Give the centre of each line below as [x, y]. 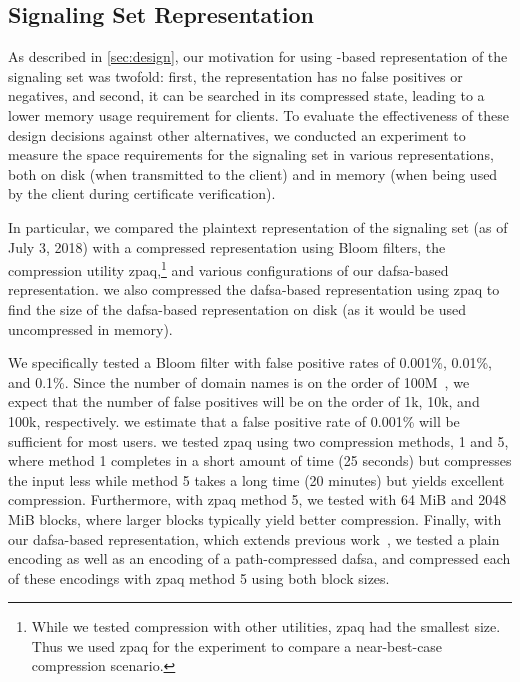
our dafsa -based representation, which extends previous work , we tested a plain [254, 538]
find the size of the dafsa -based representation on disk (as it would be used [237, 308]
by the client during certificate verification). [142, 193]
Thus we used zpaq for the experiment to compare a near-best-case [237, 645]
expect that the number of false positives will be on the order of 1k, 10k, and [244, 401]
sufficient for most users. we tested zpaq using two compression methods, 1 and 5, [258, 440]
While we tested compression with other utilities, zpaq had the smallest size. [266, 626]
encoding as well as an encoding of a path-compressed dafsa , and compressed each [259, 558]
